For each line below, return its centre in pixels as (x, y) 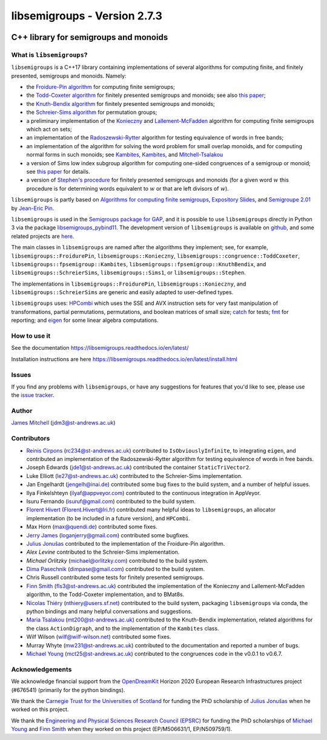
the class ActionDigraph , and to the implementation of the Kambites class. (123, 628)
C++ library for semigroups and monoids (90, 37)
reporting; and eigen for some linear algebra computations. (85, 320)
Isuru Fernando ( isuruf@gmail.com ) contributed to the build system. (111, 501)
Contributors (31, 439)
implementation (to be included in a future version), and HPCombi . (108, 518)
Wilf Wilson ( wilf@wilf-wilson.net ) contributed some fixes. (99, 637)
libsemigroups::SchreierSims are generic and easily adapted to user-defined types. (122, 292)
